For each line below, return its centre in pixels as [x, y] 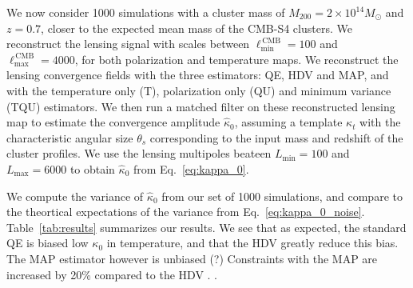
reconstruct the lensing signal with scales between [128, 44]
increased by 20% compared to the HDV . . [112, 274]
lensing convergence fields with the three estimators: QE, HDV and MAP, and [198, 75]
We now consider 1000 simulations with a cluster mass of [146, 12]
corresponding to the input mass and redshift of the [276, 137]
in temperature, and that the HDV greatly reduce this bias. [252, 243]
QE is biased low [48, 243]
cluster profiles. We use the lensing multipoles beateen [139, 153]
